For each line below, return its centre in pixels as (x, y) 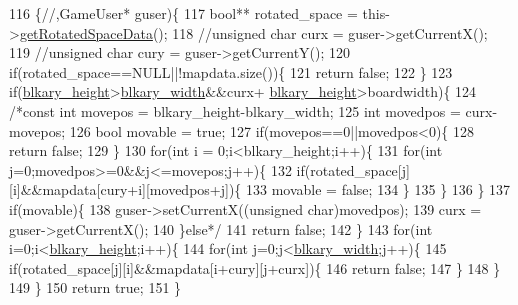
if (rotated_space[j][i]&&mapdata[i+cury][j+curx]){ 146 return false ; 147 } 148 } (255, 267)
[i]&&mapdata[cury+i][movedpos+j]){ (125, 189)
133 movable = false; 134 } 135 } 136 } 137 (378, 189)
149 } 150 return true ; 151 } (95, 287)
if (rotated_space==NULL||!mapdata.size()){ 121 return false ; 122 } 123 (231, 71)
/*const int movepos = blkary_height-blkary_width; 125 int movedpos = (235, 110)
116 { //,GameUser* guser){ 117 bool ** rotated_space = (183, 13)
